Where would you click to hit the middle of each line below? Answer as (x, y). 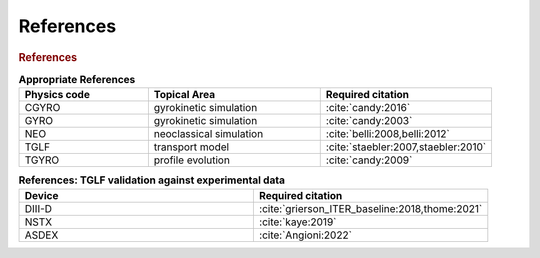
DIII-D (38, 208)
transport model (191, 147)
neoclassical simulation (208, 134)
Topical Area (184, 95)
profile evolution (191, 160)
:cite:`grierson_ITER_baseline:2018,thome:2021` (370, 208)
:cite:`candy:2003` (369, 121)
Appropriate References (77, 79)
